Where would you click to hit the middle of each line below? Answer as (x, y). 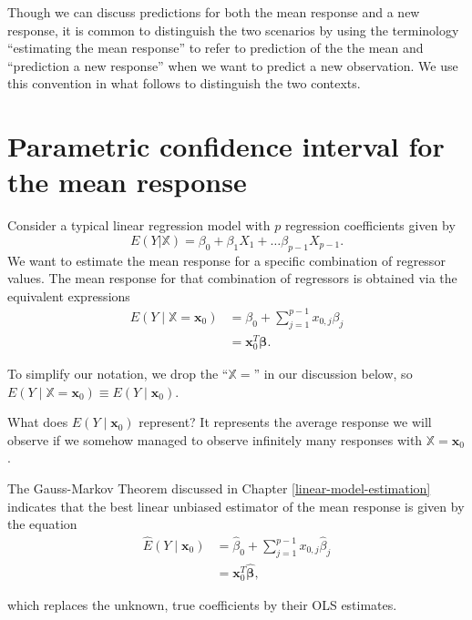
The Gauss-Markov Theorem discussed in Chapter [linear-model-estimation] (219, 488)
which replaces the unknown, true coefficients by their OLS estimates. (202, 605)
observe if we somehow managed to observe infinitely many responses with (215, 439)
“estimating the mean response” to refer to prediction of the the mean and (215, 48)
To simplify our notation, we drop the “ (118, 374)
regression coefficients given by (370, 225)
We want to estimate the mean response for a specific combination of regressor (226, 260)
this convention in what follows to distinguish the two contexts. (184, 83)
